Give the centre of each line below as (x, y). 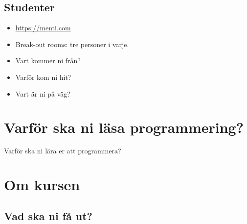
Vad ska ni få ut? (48, 215)
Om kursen (42, 185)
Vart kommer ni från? (48, 61)
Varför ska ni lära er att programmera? (63, 151)
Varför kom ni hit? (43, 77)
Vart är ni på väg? (43, 93)
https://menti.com (43, 28)
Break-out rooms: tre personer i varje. (72, 44)
